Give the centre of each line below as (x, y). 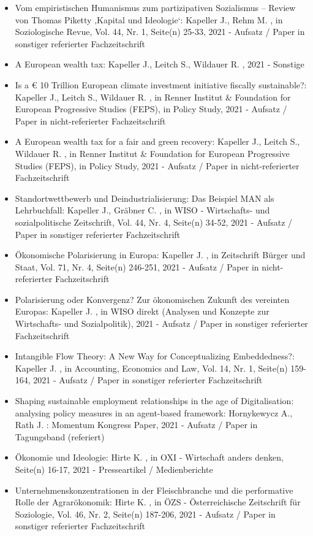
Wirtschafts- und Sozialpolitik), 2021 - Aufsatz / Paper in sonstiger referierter (161, 324)
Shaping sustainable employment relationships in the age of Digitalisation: (154, 401)
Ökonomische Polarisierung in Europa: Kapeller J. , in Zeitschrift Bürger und (160, 255)
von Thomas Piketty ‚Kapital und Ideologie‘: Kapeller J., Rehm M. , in (149, 19)
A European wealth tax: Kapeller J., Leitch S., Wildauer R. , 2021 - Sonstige (160, 64)
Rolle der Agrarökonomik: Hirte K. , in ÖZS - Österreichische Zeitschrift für (158, 502)
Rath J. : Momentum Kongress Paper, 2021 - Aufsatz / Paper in (136, 425)
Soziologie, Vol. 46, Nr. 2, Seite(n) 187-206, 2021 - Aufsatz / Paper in (145, 514)
